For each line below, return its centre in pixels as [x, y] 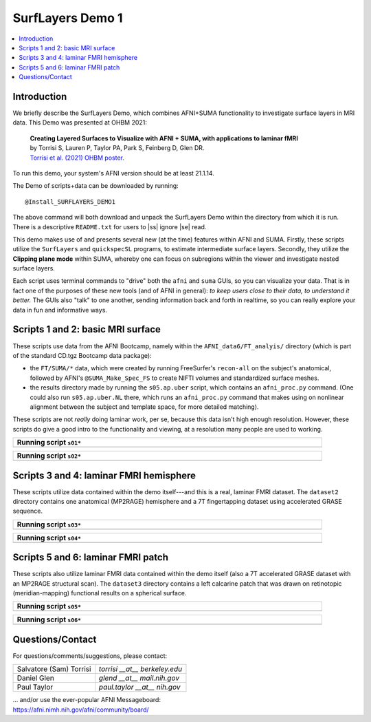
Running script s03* [49, 524]
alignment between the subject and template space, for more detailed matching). [144, 407]
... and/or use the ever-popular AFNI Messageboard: [87, 700]
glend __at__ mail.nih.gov [139, 678]
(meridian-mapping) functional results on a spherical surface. [100, 593]
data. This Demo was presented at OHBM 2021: [80, 123]
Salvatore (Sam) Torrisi [54, 669]
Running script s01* [49, 443]
